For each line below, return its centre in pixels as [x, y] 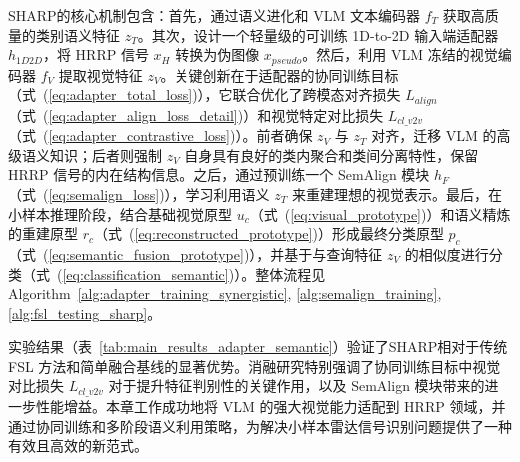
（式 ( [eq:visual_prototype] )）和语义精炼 [380, 213]
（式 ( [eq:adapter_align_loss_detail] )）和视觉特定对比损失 [196, 114]
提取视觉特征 [100, 74]
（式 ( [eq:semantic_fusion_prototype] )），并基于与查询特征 [195, 253]
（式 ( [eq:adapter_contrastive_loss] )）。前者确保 [160, 135]
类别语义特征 [77, 34]
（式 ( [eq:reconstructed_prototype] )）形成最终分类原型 [269, 233]
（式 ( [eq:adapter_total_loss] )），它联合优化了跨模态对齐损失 [204, 94]
